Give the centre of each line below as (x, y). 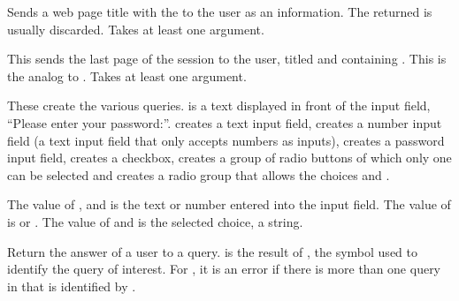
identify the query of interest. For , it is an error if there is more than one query (224, 269)
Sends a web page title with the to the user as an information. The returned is (220, 11)
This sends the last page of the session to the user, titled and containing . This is (227, 59)
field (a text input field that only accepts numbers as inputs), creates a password (226, 140)
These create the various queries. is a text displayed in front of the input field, (219, 105)
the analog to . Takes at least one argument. (127, 75)
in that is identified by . (72, 286)
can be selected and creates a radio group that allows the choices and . (199, 174)
